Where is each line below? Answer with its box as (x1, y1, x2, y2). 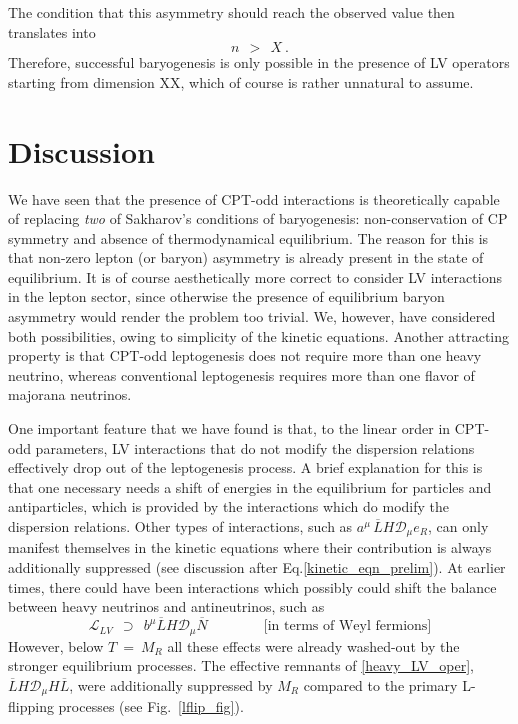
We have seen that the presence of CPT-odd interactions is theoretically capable (8, 188, 500, 209)
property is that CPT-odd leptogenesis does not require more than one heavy (8, 345, 482, 366)
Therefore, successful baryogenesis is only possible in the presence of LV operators (8, 52, 510, 73)
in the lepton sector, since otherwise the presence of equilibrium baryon (8, 286, 445, 307)
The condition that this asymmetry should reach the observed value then (8, 2, 455, 22)
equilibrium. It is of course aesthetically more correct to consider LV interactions (8, 266, 502, 287)
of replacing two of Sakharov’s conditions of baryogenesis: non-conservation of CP (8, 208, 508, 229)
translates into (8, 21, 96, 42)
